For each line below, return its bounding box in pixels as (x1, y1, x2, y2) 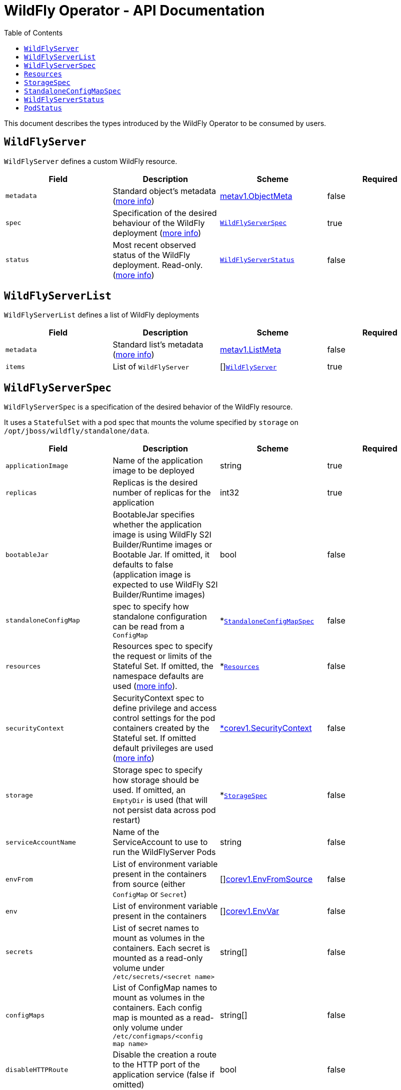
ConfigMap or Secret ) (112, 889, 187, 899)
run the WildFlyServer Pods (112, 847, 216, 857)
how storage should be (112, 775, 199, 785)
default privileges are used (112, 743, 213, 753)
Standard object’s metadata (112, 185, 216, 196)
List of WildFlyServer (112, 361, 189, 372)
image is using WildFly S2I (112, 529, 211, 540)
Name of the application (112, 455, 203, 466)
